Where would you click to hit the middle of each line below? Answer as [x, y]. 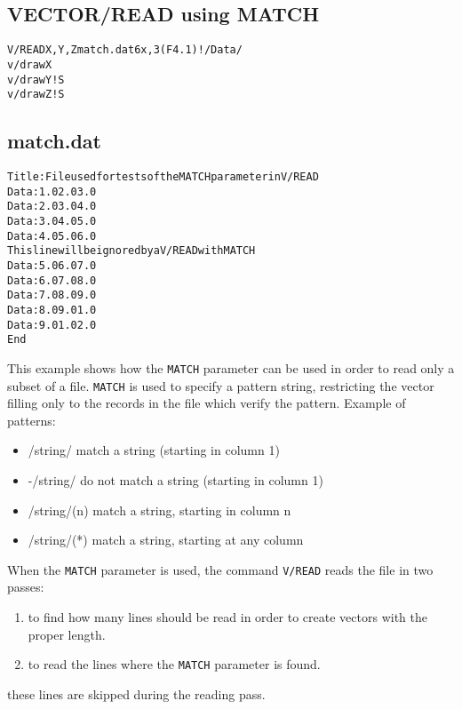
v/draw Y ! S [36, 80]
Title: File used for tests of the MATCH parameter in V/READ [163, 177]
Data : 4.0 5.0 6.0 [52, 236]
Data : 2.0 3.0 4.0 [52, 207]
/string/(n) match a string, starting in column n [159, 510]
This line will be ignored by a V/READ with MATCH [131, 251]
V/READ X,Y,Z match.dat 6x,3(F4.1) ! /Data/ [125, 50]
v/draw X [30, 64]
